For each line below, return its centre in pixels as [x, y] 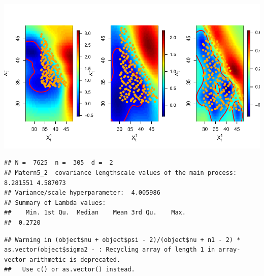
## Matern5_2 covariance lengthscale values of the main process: [121, 173]
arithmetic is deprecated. [75, 259]
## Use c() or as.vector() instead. [70, 270]
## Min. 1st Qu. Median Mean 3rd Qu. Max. [95, 213]
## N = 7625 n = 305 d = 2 [59, 163]
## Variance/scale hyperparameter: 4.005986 [82, 193]
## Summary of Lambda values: [55, 203]
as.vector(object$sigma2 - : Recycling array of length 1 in [110, 250]
